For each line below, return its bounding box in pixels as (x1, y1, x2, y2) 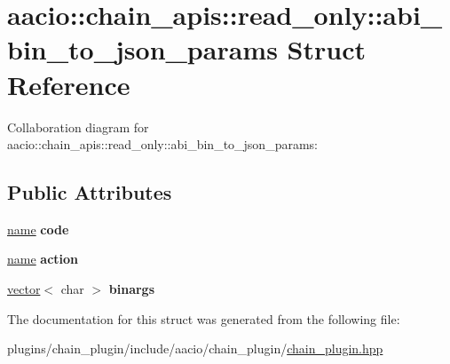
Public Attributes (7, 178, 172, 206)
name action (7, 249, 79, 268)
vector (7, 280, 41, 298)
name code (7, 219, 69, 238)
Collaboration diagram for (7, 117, 149, 136)
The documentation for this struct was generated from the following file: (7, 309, 400, 328)
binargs (108, 280, 155, 298)
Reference (7, 66, 130, 102)
